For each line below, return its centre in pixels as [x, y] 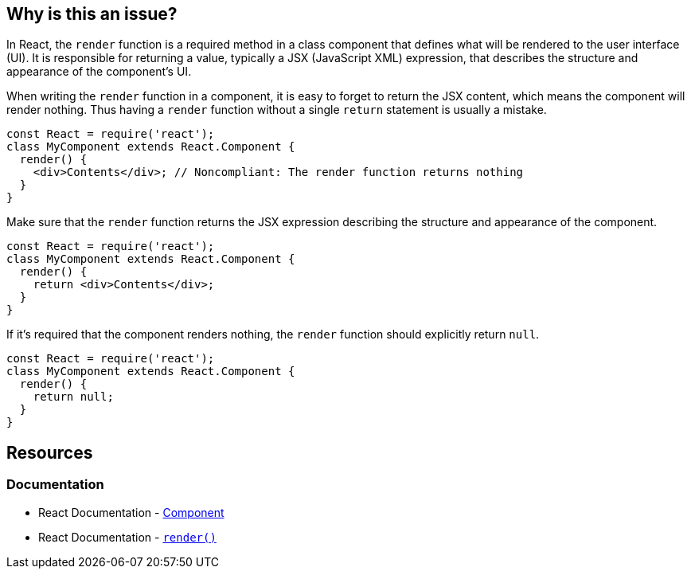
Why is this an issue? [92, 14]
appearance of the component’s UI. [99, 72]
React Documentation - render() [127, 537]
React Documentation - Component [131, 512]
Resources [50, 452]
